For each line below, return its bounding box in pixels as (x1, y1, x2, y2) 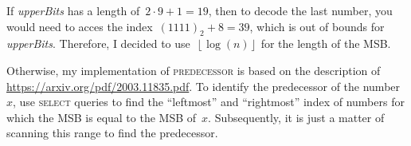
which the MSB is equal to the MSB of (6, 109, 197, 125)
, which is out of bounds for (249, 18, 385, 34)
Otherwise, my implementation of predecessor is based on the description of (6, 61, 381, 78)
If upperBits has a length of (6, 2, 140, 18)
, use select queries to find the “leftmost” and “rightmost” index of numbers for (13, 93, 405, 110)
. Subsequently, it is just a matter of (208, 109, 385, 125)
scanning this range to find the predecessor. (6, 124, 218, 141)
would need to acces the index (6, 18, 153, 34)
